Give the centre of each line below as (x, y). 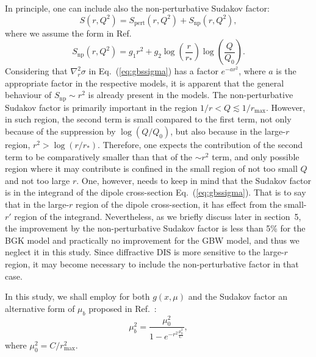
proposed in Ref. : (123, 308)
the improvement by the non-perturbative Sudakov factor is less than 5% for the (155, 228)
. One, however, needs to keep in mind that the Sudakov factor (194, 180)
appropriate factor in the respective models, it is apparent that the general (145, 83)
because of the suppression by (60, 131)
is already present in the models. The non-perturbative (191, 95)
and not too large (38, 180)
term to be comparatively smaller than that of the (99, 156)
